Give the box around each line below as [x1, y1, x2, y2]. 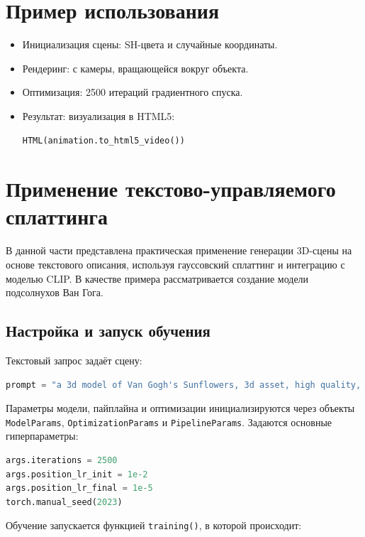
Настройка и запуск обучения [6, 320, 210, 342]
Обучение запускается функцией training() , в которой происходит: [6, 518, 302, 533]
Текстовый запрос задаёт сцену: [6, 352, 142, 367]
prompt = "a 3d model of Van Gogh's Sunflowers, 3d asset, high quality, [6, 379, 361, 390]
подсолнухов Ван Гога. [6, 285, 103, 300]
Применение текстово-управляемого [6, 174, 336, 203]
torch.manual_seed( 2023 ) [6, 497, 123, 507]
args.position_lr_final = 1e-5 [6, 483, 153, 494]
